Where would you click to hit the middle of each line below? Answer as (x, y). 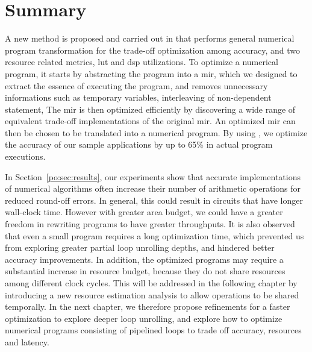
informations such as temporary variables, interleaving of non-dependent (138, 97)
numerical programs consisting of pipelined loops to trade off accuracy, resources (153, 330)
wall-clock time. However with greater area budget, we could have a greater (144, 212)
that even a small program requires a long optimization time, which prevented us (154, 235)
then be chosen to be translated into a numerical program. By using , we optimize (156, 132)
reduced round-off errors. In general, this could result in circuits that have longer (154, 200)
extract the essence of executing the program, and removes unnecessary (136, 85)
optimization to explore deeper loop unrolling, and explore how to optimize (144, 318)
